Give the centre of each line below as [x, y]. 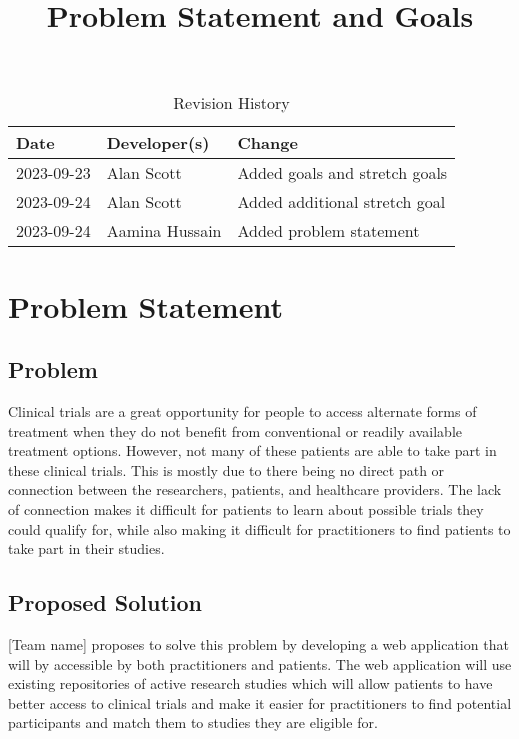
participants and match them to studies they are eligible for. [193, 722]
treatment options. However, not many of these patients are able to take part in [252, 450]
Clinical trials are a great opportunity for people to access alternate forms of [242, 410]
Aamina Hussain [164, 231]
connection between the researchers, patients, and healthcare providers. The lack [255, 489]
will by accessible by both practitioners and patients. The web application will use [260, 663]
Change [267, 143]
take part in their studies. [86, 548]
